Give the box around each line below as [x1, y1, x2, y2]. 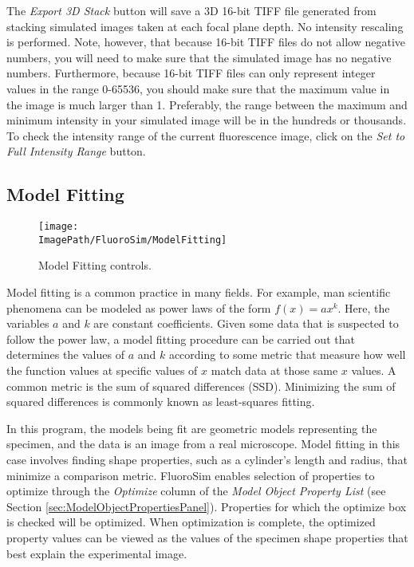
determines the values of [6, 346, 124, 363]
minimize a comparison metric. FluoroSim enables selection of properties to [6, 467, 375, 483]
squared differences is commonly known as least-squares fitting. [6, 393, 315, 410]
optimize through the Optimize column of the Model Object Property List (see [6, 482, 386, 499]
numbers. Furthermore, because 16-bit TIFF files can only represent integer [6, 65, 376, 81]
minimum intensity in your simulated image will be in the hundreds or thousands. [6, 112, 407, 128]
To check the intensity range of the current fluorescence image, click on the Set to [6, 127, 405, 144]
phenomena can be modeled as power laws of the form [6, 299, 271, 316]
